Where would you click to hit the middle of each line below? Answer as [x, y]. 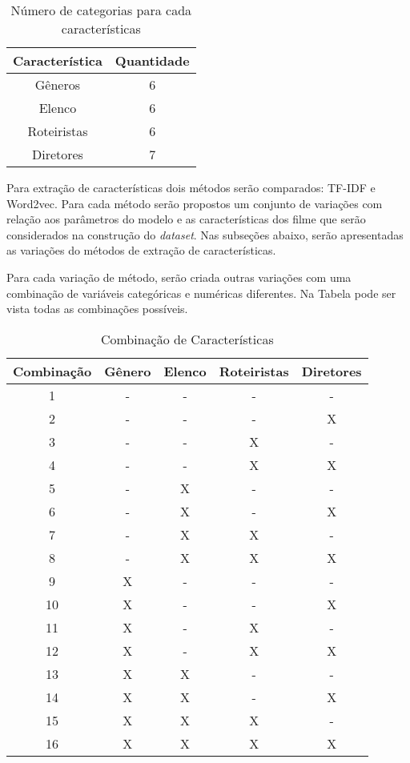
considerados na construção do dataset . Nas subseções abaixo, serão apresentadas [205, 234]
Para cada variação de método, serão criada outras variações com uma [179, 277]
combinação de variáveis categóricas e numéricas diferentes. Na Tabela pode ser [201, 293]
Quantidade [152, 60]
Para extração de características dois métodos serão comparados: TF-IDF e [191, 187]
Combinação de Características [187, 339]
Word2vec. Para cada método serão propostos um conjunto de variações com [195, 203]
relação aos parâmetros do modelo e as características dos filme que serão [186, 219]
